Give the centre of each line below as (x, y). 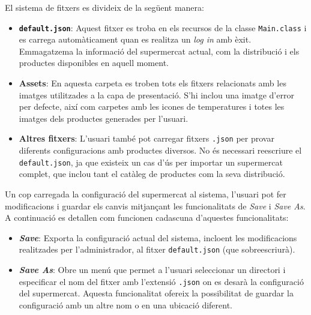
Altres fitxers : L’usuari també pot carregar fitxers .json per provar (146, 138)
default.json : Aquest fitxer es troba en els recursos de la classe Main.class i (163, 27)
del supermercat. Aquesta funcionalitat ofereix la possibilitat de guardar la (156, 293)
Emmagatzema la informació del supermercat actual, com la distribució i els (159, 51)
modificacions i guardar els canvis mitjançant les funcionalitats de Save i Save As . (155, 205)
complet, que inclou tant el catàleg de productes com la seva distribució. (152, 174)
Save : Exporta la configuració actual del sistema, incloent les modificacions (158, 237)
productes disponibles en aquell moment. (94, 63)
